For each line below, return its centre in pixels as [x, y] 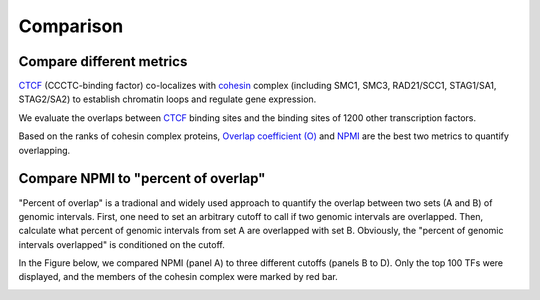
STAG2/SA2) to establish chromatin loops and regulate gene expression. [167, 99]
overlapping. [44, 150]
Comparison [71, 26]
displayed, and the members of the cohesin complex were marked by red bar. [178, 277]
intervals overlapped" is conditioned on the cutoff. [121, 244]
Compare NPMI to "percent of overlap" [142, 178]
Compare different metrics [103, 61]
